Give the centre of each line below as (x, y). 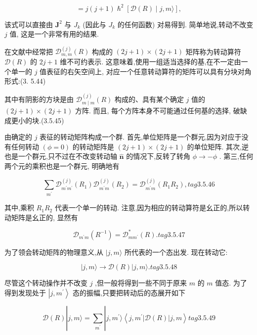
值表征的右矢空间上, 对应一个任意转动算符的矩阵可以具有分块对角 (146, 71)
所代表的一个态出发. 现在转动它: (176, 252)
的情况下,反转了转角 (158, 156)
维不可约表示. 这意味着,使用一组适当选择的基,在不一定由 (150, 61)
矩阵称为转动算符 (213, 51)
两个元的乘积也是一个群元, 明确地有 (62, 166)
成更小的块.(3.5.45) (34, 120)
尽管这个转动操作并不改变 (46, 283)
